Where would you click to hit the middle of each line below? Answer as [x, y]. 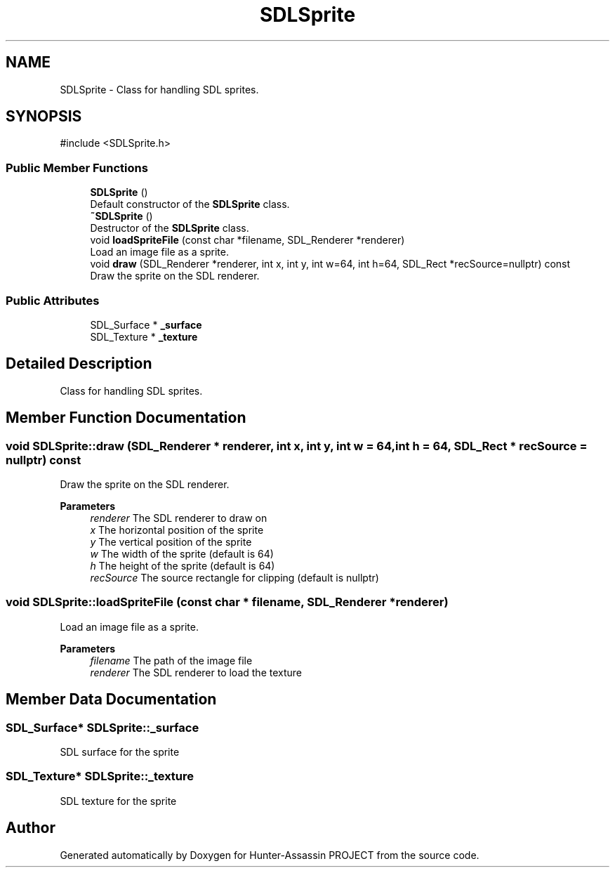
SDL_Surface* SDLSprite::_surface [102, 727]
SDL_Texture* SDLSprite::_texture [100, 776]
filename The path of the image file [171, 660]
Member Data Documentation [111, 700]
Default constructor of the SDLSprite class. [190, 204]
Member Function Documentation [126, 418]
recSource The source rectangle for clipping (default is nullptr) [234, 578]
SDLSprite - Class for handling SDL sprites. [159, 89]
